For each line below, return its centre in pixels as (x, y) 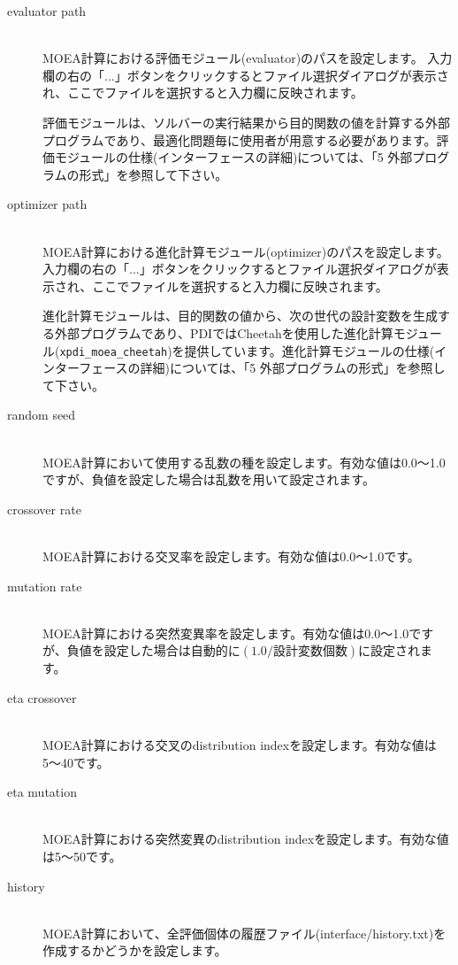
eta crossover (42, 697)
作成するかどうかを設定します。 (135, 950)
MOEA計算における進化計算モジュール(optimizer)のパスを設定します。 (246, 251)
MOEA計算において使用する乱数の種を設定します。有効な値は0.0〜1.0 (244, 462)
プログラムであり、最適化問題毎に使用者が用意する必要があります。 (240, 139)
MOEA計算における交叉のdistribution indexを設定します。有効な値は (240, 745)
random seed (42, 415)
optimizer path (47, 204)
